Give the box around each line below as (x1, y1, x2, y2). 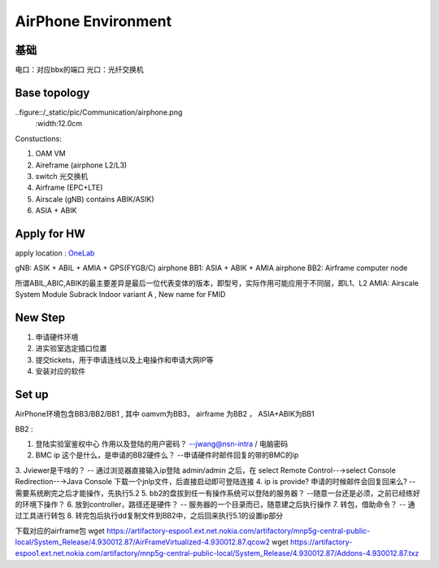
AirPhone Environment (15, 12, 172, 30)
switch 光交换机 (35, 171, 89, 181)
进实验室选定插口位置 (35, 343, 107, 353)
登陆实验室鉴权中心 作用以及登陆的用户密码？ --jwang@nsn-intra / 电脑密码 (35, 439, 289, 448)
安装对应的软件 (35, 366, 85, 376)
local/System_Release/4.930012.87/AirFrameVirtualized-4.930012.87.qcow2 (15, 537, 271, 547)
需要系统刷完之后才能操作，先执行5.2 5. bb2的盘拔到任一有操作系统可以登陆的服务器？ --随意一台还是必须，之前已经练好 (15, 488, 420, 498)
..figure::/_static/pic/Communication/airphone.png (15, 107, 183, 117)
